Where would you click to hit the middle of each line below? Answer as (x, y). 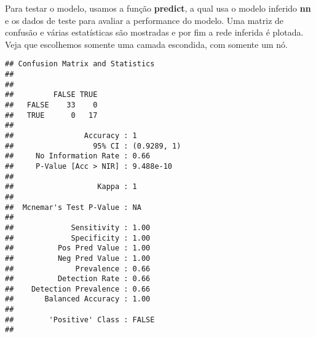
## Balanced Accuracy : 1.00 (78, 299)
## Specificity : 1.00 (78, 238)
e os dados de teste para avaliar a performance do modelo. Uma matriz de (144, 20)
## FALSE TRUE (51, 95)
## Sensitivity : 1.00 (78, 227)
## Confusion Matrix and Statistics (80, 64)
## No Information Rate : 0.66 (78, 156)
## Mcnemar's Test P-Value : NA (73, 207)
